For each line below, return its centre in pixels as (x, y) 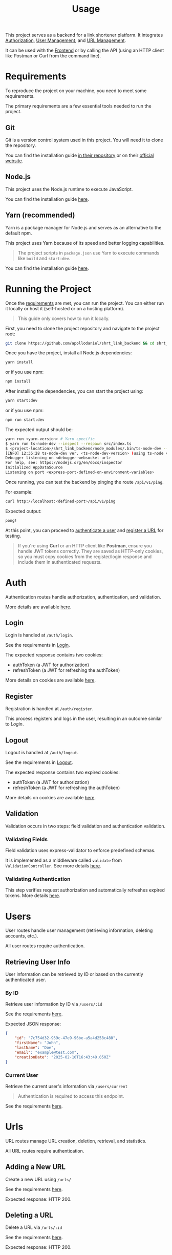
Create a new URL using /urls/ (38, 1179)
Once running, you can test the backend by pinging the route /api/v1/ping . (84, 482)
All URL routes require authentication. (45, 1151)
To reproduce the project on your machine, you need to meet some (76, 91)
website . (14, 161)
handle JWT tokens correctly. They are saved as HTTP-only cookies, (90, 551)
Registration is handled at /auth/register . (49, 709)
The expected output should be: (39, 429)
